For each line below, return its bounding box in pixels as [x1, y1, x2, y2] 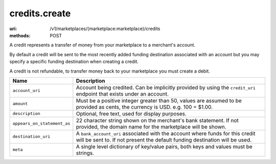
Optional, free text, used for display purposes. [76, 110, 187, 117]
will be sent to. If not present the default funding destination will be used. [76, 136, 252, 143]
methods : [9, 32, 31, 38]
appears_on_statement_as [12, 121, 71, 126]
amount [12, 101, 28, 107]
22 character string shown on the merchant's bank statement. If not [76, 116, 239, 124]
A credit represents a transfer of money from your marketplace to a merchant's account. [9, 42, 196, 48]
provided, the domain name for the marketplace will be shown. [76, 123, 227, 130]
